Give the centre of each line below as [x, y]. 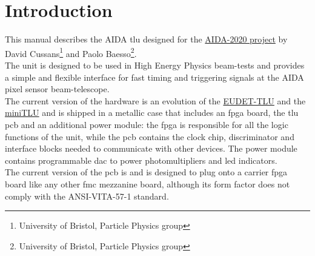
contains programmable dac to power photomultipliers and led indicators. [141, 160]
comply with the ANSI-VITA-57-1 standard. [87, 196]
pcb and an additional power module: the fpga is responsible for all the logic [147, 124]
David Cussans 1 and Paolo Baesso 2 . [71, 52]
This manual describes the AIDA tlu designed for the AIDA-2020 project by [146, 39]
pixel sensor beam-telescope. [57, 89]
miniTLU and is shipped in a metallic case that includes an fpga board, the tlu [152, 113]
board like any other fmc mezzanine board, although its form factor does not [148, 184]
